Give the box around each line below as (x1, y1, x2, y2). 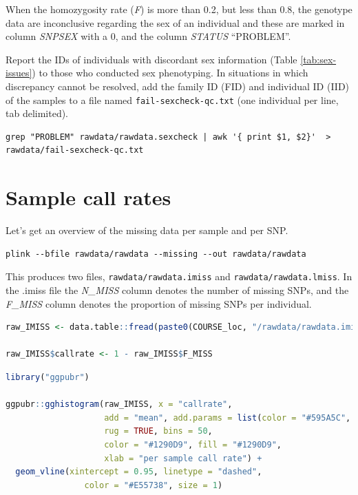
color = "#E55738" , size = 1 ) (84, 480, 223, 490)
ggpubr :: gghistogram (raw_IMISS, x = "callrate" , (6, 399, 233, 410)
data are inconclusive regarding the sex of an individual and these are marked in (6, 15, 345, 30)
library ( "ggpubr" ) (6, 372, 89, 382)
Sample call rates (6, 183, 171, 211)
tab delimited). (6, 106, 69, 120)
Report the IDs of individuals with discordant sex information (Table (6, 52, 297, 66)
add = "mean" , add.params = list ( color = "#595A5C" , (104, 412, 351, 423)
